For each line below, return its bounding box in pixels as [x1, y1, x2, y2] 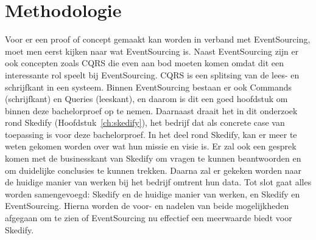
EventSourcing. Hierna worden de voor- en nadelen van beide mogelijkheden [5, 199, 289, 212]
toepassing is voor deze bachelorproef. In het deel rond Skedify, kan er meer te [5, 128, 297, 140]
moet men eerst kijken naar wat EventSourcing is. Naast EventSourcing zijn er [5, 44, 299, 57]
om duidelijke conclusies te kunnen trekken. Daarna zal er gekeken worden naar [5, 163, 302, 176]
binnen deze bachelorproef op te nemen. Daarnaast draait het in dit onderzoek [5, 104, 298, 117]
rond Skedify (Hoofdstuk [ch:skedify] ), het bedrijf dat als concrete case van [5, 116, 285, 129]
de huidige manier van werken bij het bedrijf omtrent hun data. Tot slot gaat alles [5, 176, 312, 188]
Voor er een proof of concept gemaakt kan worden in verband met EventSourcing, [5, 33, 311, 46]
